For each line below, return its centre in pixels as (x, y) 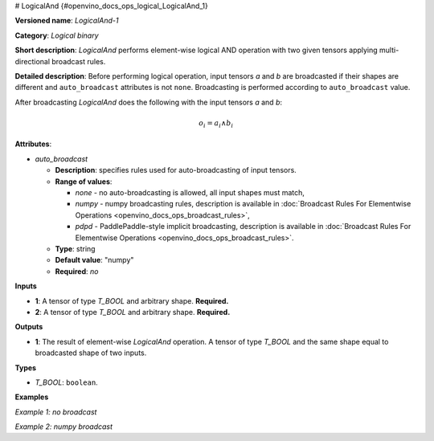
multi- (389, 50)
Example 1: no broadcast (56, 412)
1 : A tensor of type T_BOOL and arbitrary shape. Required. (132, 300)
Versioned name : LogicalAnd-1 (67, 21)
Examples (32, 397)
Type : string (75, 248)
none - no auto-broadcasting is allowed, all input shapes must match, (190, 193)
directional (33, 61)
